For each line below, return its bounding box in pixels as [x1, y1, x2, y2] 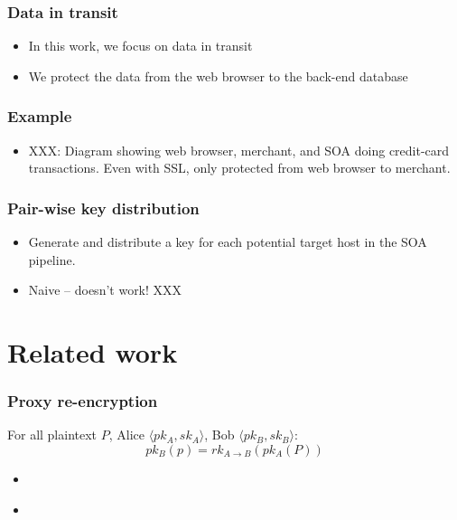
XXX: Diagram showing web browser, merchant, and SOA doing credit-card [28, 140, 450, 159]
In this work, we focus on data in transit [28, 36, 253, 55]
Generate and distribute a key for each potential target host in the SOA [28, 232, 427, 251]
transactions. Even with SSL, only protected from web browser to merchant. [28, 158, 451, 177]
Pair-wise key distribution [7, 196, 200, 219]
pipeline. [28, 250, 76, 269]
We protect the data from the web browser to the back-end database [28, 66, 408, 85]
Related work [7, 334, 178, 370]
